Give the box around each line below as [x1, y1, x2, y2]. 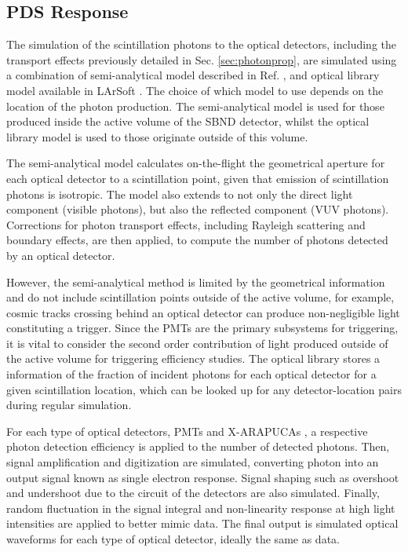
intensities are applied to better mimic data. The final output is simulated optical [6, 515, 399, 532]
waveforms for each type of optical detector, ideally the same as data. [6, 531, 340, 547]
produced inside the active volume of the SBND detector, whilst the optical [6, 113, 370, 130]
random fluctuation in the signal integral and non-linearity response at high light [6, 499, 395, 516]
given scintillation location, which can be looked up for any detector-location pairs [6, 381, 402, 397]
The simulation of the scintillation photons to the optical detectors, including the [6, 36, 396, 53]
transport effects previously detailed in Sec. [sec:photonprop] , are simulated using [6, 51, 397, 68]
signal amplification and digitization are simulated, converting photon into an [6, 454, 379, 470]
